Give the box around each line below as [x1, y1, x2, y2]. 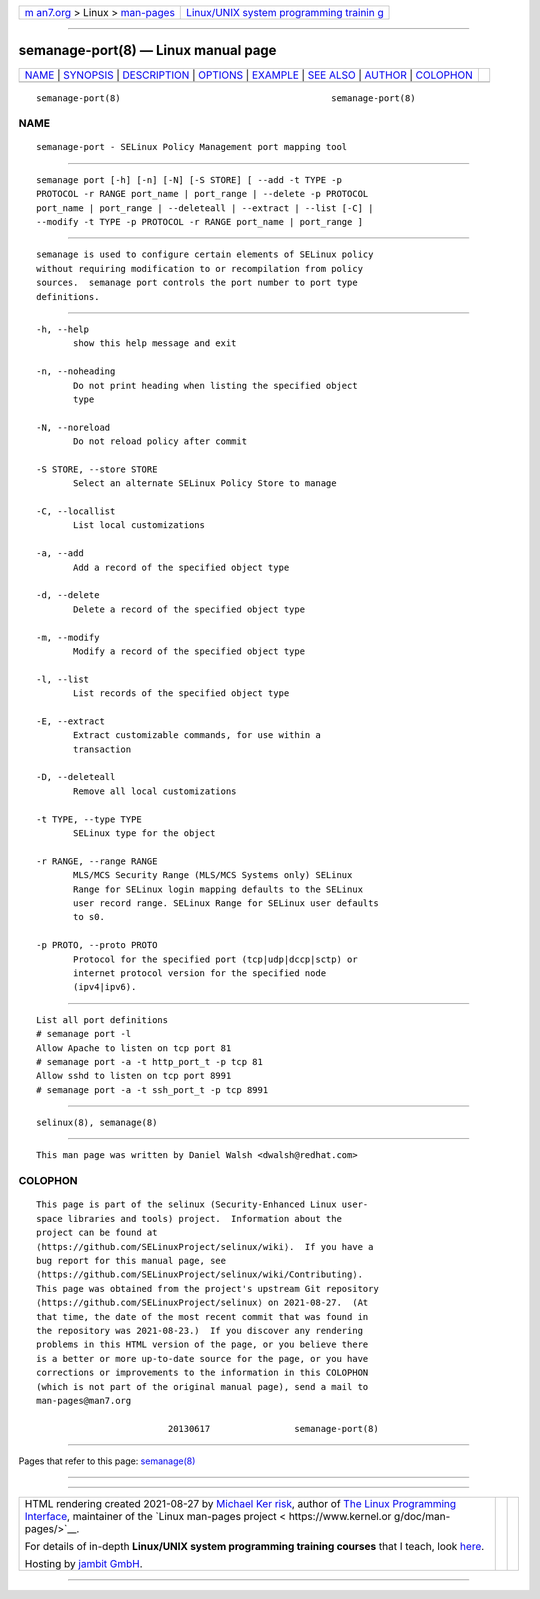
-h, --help [36, 323, 90, 335]
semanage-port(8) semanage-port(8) [36, 92, 416, 104]
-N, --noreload [36, 421, 111, 433]
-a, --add [36, 548, 84, 559]
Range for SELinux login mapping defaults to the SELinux [73, 883, 364, 895]
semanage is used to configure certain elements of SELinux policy [36, 249, 374, 260]
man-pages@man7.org [36, 1395, 132, 1406]
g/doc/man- [393, 1510, 451, 1524]
